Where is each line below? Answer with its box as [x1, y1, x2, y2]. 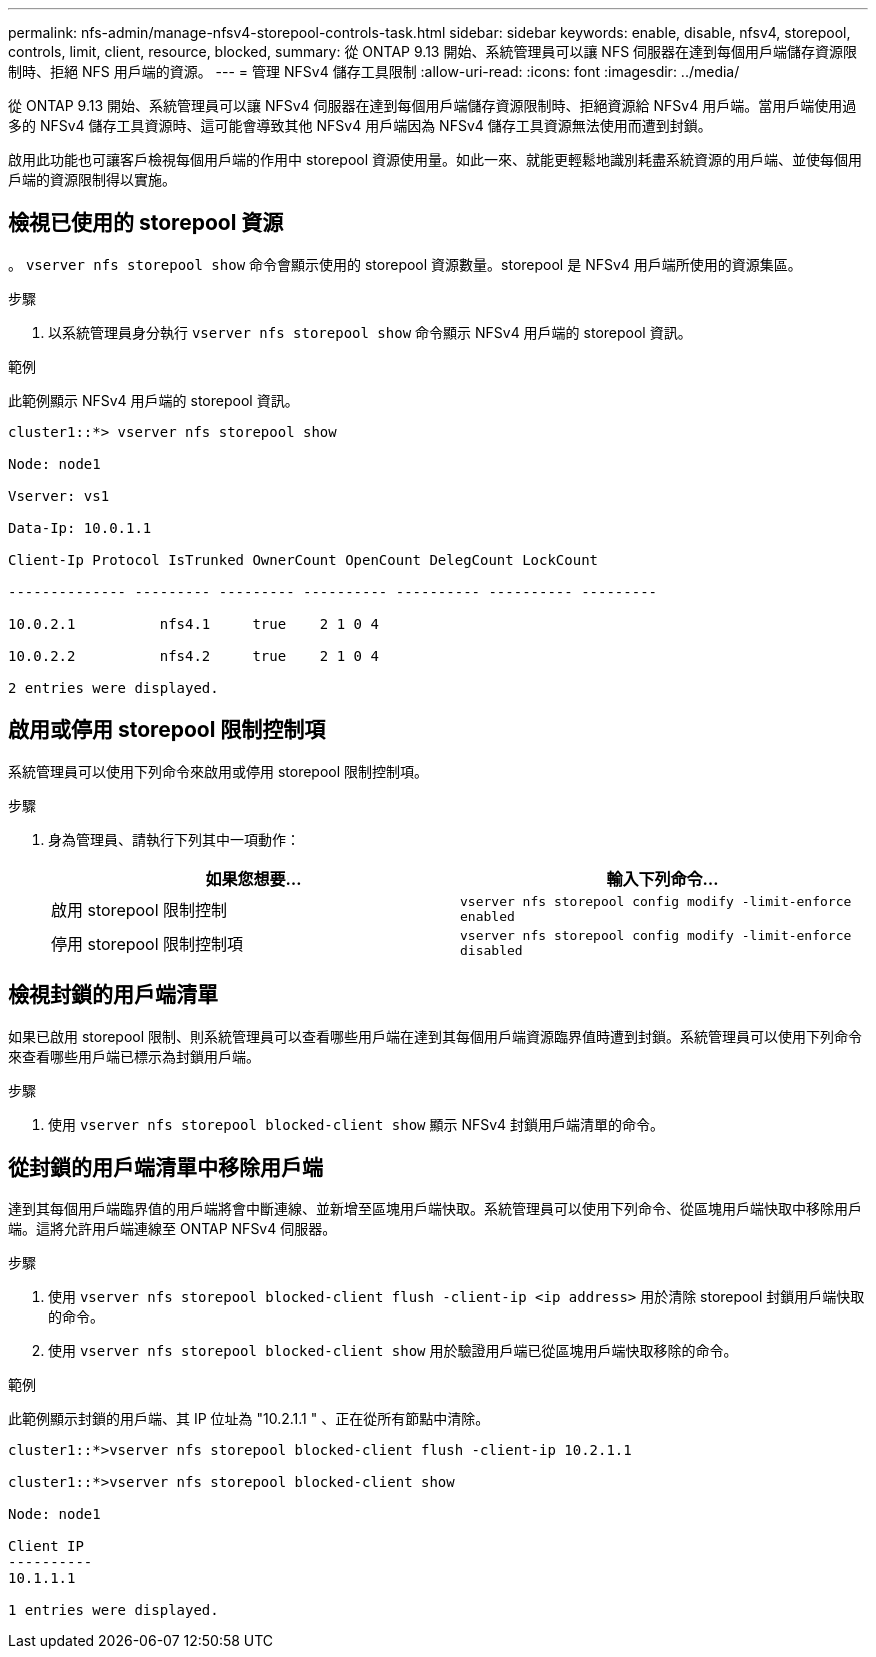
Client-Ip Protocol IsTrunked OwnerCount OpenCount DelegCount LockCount [8, 551, 599, 568]
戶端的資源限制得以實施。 [8, 171, 176, 188]
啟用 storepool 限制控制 [51, 899, 228, 920]
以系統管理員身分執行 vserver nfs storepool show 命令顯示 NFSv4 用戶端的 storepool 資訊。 [48, 323, 692, 341]
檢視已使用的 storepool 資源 [8, 210, 284, 236]
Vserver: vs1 [8, 487, 110, 504]
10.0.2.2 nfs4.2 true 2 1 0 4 [8, 647, 379, 664]
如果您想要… [205, 868, 302, 889]
